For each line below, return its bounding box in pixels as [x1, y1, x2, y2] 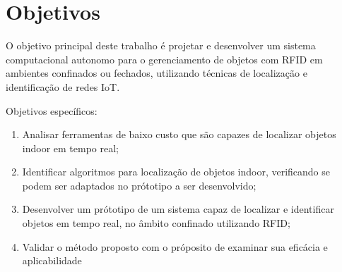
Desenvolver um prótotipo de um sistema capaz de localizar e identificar [22, 202, 334, 216]
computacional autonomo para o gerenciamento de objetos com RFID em [6, 51, 323, 66]
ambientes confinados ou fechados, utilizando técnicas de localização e [6, 66, 307, 80]
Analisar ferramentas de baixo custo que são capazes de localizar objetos [22, 127, 336, 142]
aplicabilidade [22, 253, 82, 268]
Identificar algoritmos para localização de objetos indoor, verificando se [22, 164, 331, 179]
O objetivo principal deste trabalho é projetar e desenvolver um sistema [6, 38, 316, 53]
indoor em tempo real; [22, 140, 119, 155]
